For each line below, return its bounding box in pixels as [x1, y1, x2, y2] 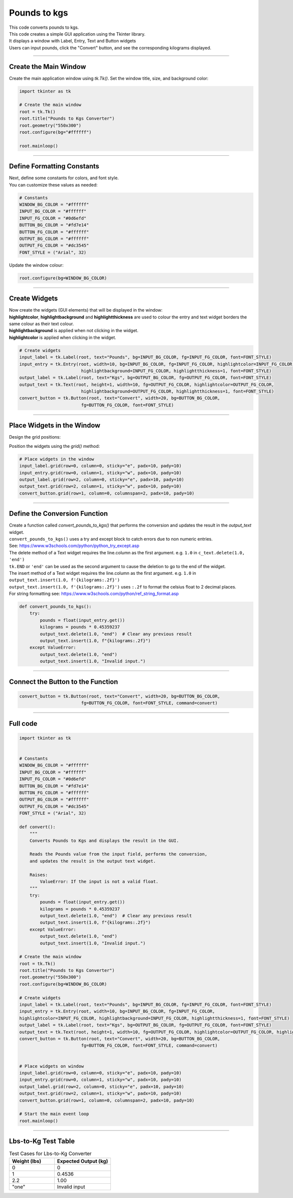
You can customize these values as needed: [9, 182, 98, 188]
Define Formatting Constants [9, 162, 100, 170]
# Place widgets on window [19, 1063, 84, 1069]
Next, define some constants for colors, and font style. [9, 175, 119, 181]
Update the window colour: [9, 262, 63, 268]
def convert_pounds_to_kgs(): [19, 604, 92, 610]
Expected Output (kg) [57, 1157, 108, 1164]
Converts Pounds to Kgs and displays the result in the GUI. [29, 838, 179, 843]
